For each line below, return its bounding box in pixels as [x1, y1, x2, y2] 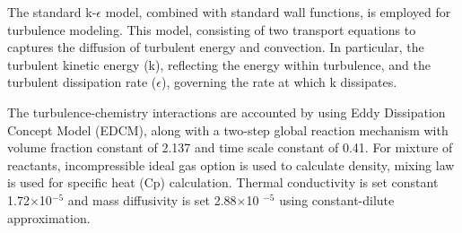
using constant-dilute [279, 190, 395, 209]
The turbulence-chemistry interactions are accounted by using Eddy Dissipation [7, 102, 446, 121]
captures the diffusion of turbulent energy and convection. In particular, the [7, 38, 424, 56]
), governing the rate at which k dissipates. [161, 73, 397, 91]
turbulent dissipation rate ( [7, 73, 157, 91]
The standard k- [7, 3, 97, 21]
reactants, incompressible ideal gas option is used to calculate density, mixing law [7, 155, 455, 174]
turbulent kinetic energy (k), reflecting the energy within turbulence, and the [7, 55, 431, 73]
